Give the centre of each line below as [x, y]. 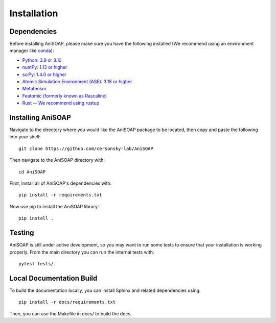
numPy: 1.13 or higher [45, 67]
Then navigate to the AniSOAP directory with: [57, 160]
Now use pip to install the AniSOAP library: [54, 206]
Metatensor [34, 89]
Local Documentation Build [53, 278]
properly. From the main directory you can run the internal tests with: [82, 252]
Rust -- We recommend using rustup [61, 103]
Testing [22, 233]
